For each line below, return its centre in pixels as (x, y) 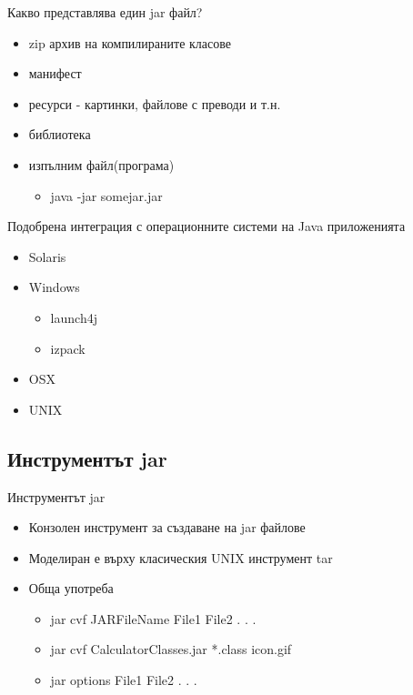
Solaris (47, 256)
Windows (54, 287)
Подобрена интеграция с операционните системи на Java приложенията (206, 226)
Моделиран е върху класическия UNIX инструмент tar (181, 557)
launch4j (74, 317)
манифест (55, 73)
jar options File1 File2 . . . (124, 680)
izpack (68, 348)
